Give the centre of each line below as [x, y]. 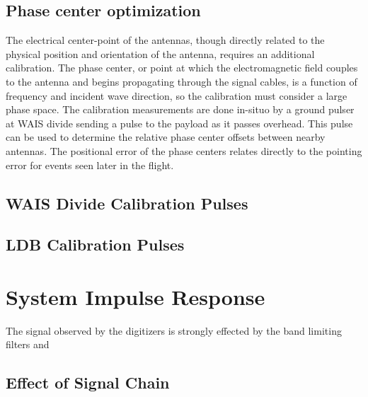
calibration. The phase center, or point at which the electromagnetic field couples [182, 68]
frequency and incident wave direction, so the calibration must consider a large [177, 95]
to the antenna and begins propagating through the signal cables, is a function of [182, 81]
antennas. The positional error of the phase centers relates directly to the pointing [184, 150]
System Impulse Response [136, 296]
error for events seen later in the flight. [90, 165]
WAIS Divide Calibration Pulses [127, 203]
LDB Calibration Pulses [95, 244]
